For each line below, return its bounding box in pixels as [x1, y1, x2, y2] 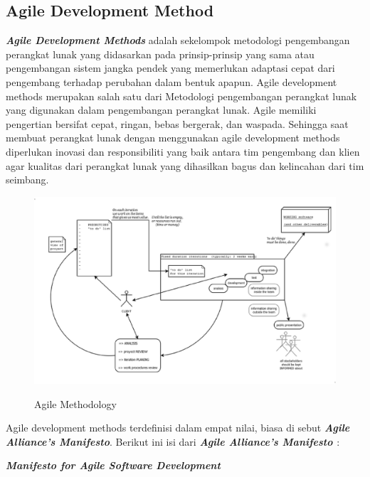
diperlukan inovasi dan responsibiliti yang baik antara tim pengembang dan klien [6, 144, 360, 159]
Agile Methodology [34, 396, 117, 411]
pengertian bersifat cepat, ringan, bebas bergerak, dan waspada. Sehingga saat [6, 116, 349, 131]
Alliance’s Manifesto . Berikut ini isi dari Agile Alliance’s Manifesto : [6, 434, 340, 449]
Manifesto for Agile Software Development [6, 458, 221, 473]
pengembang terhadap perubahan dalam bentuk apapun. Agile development [6, 74, 337, 89]
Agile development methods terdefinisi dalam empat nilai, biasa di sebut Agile [6, 420, 350, 435]
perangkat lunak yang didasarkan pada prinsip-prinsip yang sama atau [6, 46, 314, 61]
